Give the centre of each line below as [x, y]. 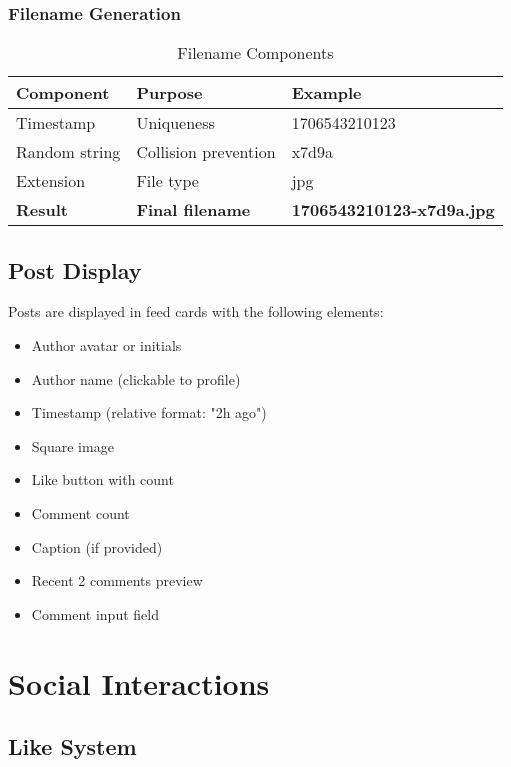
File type [167, 181]
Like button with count [102, 479]
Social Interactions [139, 682]
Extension [51, 181]
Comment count [80, 512]
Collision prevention [206, 152]
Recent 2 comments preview [117, 580]
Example [326, 93]
